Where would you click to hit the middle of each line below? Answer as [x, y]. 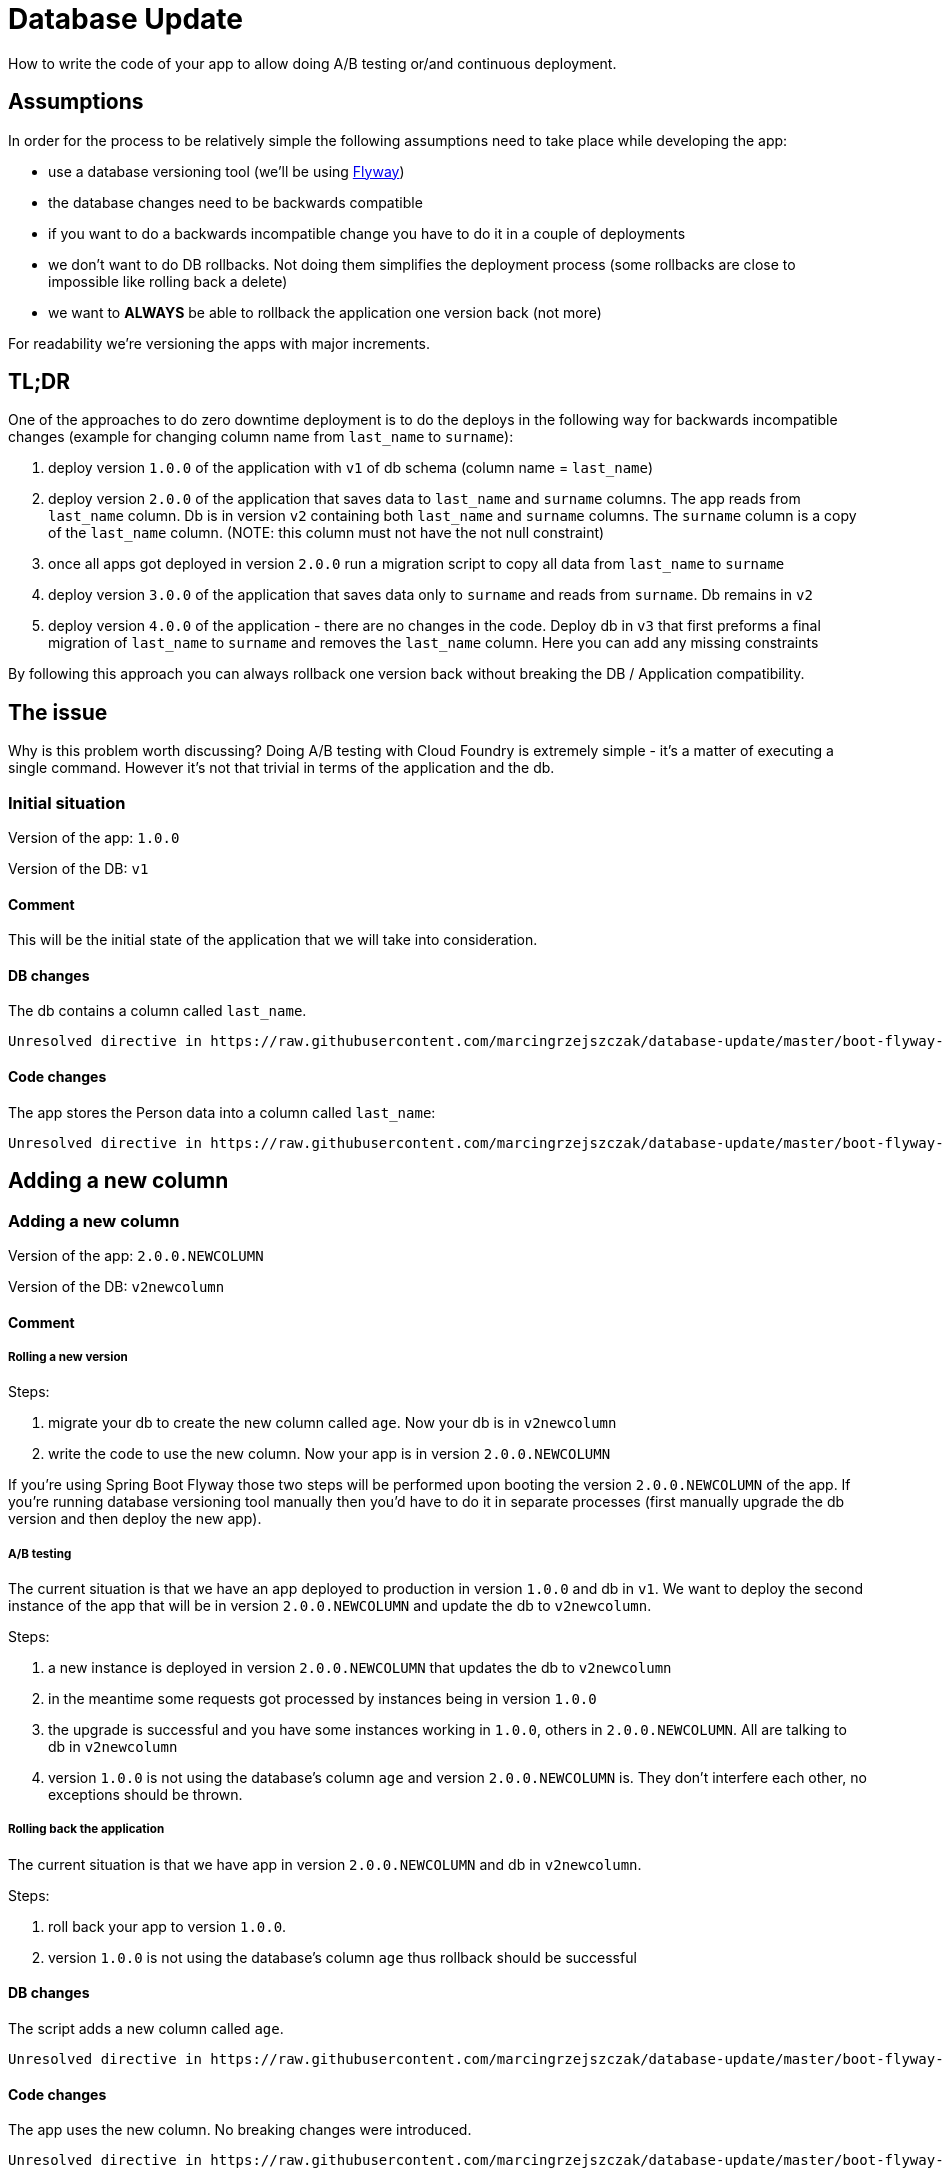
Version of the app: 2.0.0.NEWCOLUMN [136, 1255]
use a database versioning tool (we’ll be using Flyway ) [226, 171]
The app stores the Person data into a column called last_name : [222, 1112]
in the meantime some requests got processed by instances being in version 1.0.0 [322, 1699]
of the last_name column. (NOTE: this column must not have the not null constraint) [326, 533]
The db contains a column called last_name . [157, 1011]
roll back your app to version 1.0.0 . [167, 1926]
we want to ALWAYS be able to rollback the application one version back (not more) [325, 312]
